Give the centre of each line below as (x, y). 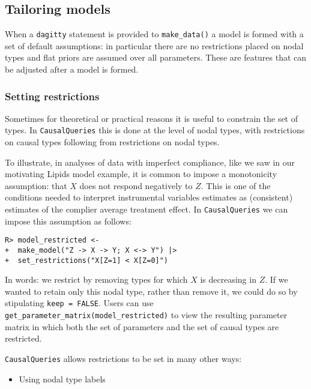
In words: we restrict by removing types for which (96, 279)
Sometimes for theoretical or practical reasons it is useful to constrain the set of (152, 118)
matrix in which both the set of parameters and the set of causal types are (142, 326)
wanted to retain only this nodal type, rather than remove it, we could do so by (151, 291)
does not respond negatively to (136, 185)
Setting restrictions (52, 96)
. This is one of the (236, 185)
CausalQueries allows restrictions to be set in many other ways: (123, 358)
